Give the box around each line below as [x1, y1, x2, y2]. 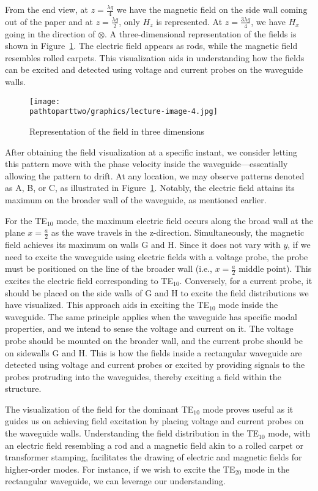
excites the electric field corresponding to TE [5, 274, 174, 287]
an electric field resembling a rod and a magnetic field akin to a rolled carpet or [5, 438, 303, 451]
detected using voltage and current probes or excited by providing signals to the [5, 358, 305, 371]
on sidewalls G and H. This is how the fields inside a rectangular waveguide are [5, 346, 302, 359]
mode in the [244, 462, 290, 475]
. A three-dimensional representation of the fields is [105, 27, 297, 40]
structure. [5, 382, 42, 395]
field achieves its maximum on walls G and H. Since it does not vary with [5, 238, 281, 250]
